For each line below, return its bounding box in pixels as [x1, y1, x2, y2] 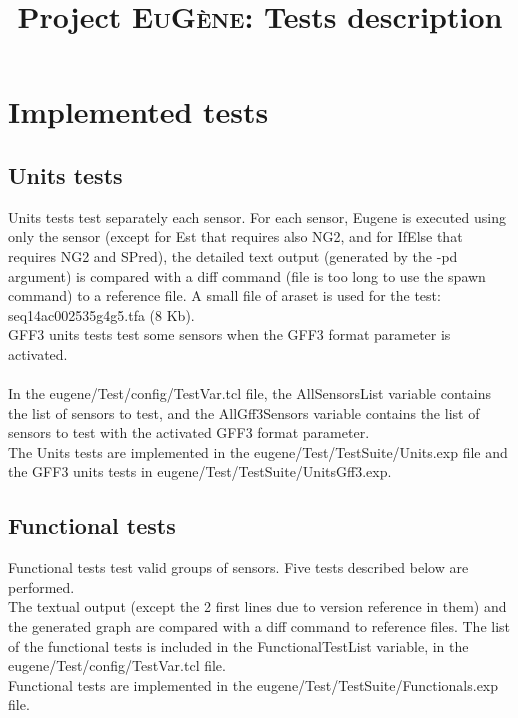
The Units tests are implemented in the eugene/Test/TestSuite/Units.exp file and [8, 441, 508, 462]
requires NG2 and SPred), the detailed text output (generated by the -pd [8, 245, 458, 266]
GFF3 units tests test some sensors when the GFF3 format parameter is [8, 324, 451, 345]
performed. [8, 576, 75, 597]
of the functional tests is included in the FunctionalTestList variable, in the [8, 635, 469, 656]
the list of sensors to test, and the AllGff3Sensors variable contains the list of [8, 402, 480, 423]
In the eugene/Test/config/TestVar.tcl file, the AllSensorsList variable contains [8, 383, 491, 404]
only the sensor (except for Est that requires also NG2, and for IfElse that [8, 226, 463, 247]
